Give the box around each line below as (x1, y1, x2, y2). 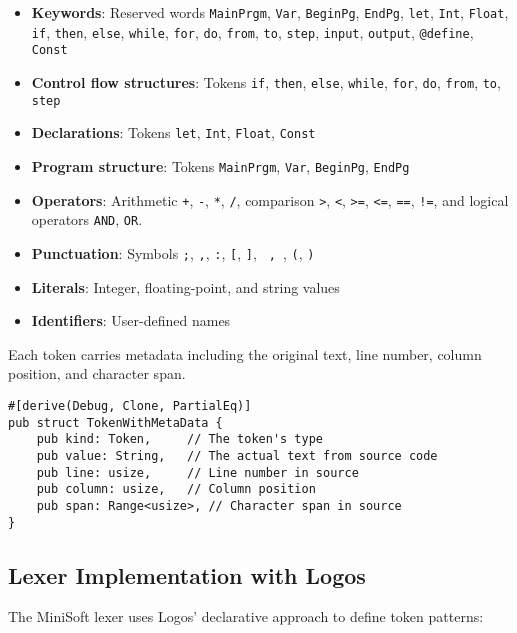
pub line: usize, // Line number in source (36, 465, 359, 480)
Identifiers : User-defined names (31, 310, 231, 331)
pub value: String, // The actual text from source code (36, 448, 438, 463)
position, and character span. (8, 363, 186, 384)
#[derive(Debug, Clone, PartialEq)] (8, 398, 252, 413)
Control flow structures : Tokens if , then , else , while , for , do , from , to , (31, 71, 501, 92)
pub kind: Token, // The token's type (36, 432, 323, 447)
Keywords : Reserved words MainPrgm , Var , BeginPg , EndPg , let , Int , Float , (31, 2, 509, 22)
